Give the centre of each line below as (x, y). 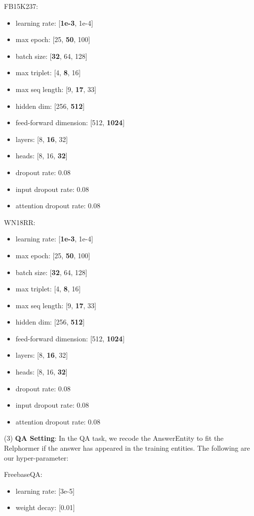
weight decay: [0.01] (45, 507)
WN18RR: (20, 222)
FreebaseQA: (23, 474)
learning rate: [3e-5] (45, 491)
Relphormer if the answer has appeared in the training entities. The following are (127, 448)
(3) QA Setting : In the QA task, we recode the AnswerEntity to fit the (114, 438)
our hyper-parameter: (36, 457)
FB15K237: (21, 6)
